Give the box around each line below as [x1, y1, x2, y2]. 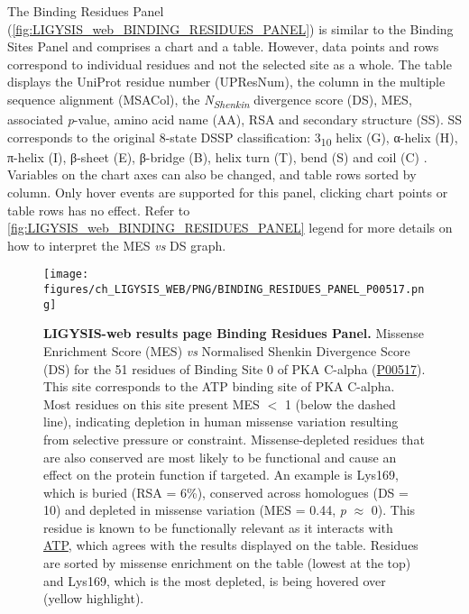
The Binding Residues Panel [7, 2, 164, 20]
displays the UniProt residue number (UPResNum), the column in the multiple [7, 72, 446, 91]
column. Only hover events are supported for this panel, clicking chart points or [7, 183, 448, 201]
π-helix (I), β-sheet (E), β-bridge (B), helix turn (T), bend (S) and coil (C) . [7, 147, 428, 166]
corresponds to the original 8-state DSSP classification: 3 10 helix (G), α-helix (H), [7, 127, 458, 149]
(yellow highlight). [43, 589, 144, 608]
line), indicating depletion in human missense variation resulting [43, 412, 399, 431]
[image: [43, 268, 89, 281]
